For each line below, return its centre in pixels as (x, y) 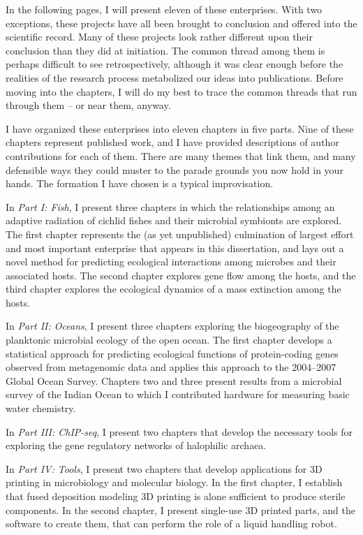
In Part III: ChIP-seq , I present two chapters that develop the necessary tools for (179, 431)
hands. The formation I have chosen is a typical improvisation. (140, 183)
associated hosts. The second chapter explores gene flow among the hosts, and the (181, 275)
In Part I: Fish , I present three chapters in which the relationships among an (170, 206)
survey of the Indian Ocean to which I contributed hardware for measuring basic (178, 394)
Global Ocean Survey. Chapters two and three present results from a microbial (174, 380)
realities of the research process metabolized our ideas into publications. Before (175, 77)
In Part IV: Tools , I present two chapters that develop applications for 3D (164, 468)
